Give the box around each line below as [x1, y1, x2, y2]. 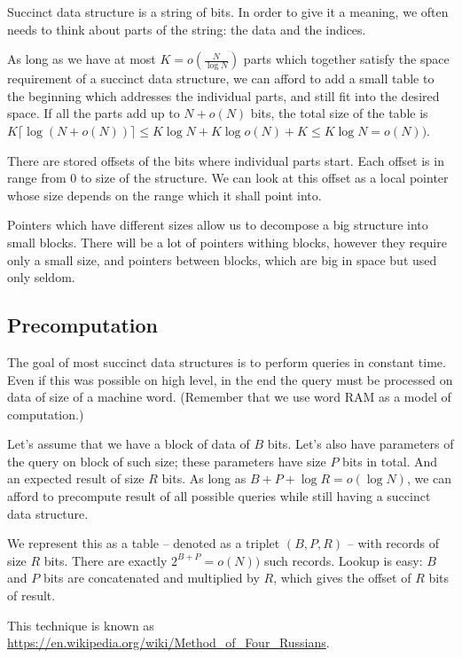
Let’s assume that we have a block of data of [7, 435, 250, 453]
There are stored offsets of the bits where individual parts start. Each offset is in [7, 151, 444, 169]
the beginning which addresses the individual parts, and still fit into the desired [7, 86, 440, 105]
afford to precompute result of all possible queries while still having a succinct [7, 487, 431, 505]
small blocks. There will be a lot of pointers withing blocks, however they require [7, 232, 447, 251]
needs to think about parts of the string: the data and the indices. [7, 20, 366, 38]
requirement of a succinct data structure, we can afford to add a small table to [7, 69, 435, 88]
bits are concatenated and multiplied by [43, 568, 260, 587]
